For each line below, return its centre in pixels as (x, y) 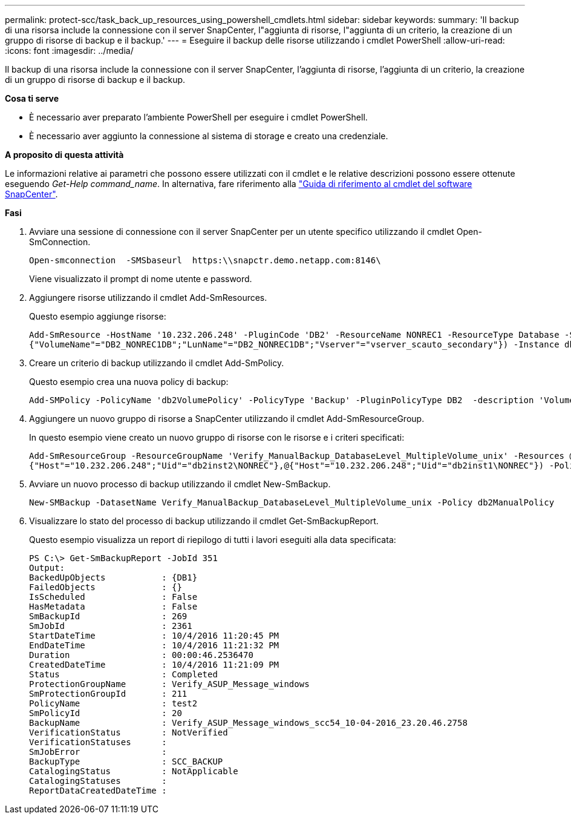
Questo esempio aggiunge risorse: (98, 316)
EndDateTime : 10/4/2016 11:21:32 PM (154, 645)
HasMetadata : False (113, 607)
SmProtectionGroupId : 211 (108, 694)
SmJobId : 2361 (111, 626)
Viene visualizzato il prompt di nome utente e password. (141, 279)
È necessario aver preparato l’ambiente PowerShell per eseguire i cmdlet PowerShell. (198, 117)
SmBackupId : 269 (108, 616)
